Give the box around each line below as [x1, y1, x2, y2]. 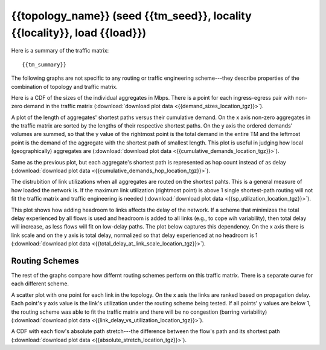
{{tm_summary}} [22, 61, 67, 68]
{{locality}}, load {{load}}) [11, 26, 147, 39]
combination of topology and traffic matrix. [11, 83, 118, 90]
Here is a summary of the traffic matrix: [11, 47, 109, 54]
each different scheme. [11, 280, 69, 287]
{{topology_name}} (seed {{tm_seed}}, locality [11, 9, 252, 22]
